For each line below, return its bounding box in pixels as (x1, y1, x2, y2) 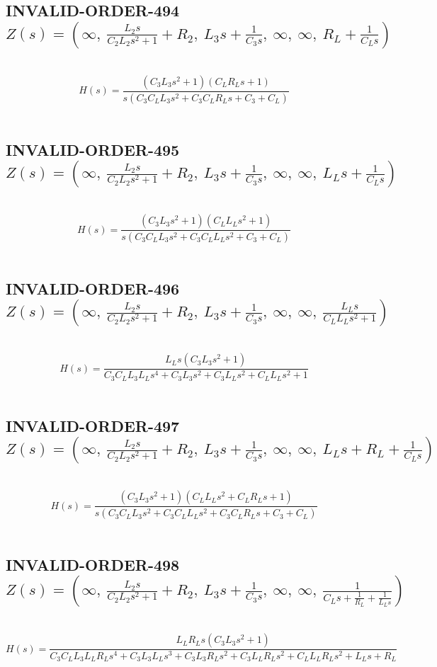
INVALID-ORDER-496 (6, 277, 180, 299)
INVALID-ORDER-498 (6, 554, 180, 576)
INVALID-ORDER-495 (6, 138, 180, 160)
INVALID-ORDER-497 (6, 414, 180, 436)
